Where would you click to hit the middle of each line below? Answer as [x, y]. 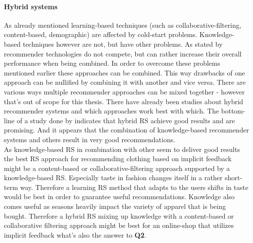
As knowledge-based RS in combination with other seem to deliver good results [122, 149]
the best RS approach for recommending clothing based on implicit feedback [118, 159]
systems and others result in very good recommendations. [90, 139]
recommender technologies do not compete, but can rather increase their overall [123, 53]
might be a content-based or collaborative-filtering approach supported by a [117, 168]
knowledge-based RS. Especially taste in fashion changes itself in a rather [113, 178]
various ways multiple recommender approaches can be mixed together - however [125, 91]
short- [233, 178]
